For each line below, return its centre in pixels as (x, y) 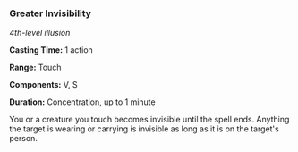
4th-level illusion (40, 33)
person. (24, 139)
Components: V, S (43, 85)
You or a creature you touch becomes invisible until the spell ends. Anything (149, 120)
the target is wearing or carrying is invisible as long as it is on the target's (144, 129)
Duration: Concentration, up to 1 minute (82, 102)
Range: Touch (35, 68)
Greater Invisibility (51, 13)
